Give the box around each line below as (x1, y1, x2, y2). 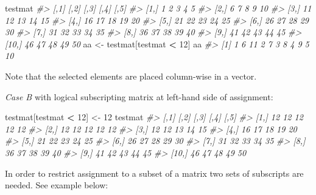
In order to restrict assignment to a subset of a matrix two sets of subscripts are (5, 166, 304, 179)
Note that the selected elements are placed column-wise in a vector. (5, 69, 257, 82)
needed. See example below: (5, 179, 108, 191)
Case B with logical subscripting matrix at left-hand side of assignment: (5, 90, 273, 103)
